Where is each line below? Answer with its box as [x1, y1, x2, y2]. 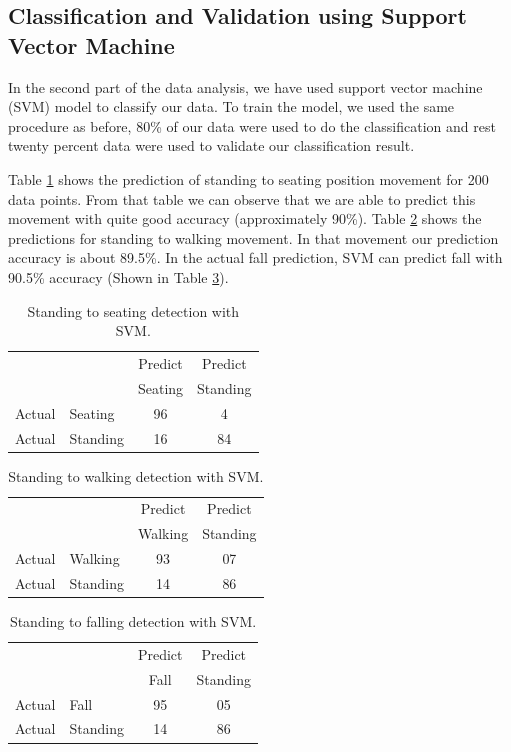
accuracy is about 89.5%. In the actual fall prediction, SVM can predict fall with [8, 247, 503, 268]
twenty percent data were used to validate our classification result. [8, 135, 415, 156]
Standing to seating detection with [27, 300, 240, 321]
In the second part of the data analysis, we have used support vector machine [8, 76, 483, 97]
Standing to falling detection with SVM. [9, 611, 257, 632]
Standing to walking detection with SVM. [8, 465, 264, 486]
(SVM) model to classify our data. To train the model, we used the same [8, 96, 455, 117]
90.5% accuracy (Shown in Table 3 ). [8, 266, 229, 287]
